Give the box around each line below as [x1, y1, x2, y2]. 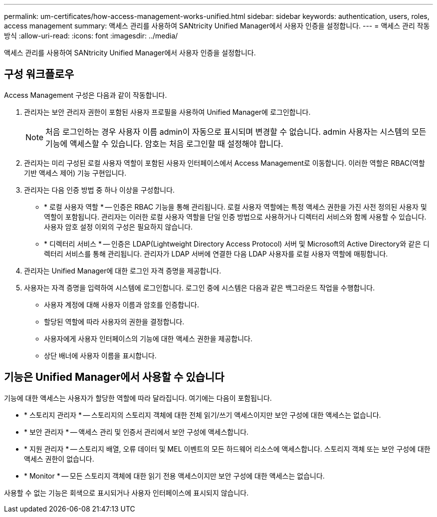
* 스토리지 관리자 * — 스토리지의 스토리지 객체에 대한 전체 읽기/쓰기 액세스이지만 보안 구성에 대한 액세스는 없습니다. [24, 410, 381, 419]
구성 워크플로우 [4, 68, 74, 81]
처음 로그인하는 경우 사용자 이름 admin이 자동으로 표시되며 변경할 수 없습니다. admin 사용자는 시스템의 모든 [45, 126, 427, 137]
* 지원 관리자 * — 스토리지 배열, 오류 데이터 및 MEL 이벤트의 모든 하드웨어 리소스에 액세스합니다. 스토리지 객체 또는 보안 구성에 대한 [24, 444, 431, 453]
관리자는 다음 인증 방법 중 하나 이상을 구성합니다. [24, 185, 175, 194]
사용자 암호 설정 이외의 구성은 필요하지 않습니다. [44, 222, 193, 231]
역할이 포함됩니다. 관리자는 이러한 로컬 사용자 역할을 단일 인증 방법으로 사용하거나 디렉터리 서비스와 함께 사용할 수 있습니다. [44, 212, 427, 221]
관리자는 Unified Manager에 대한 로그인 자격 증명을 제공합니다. [24, 266, 221, 275]
